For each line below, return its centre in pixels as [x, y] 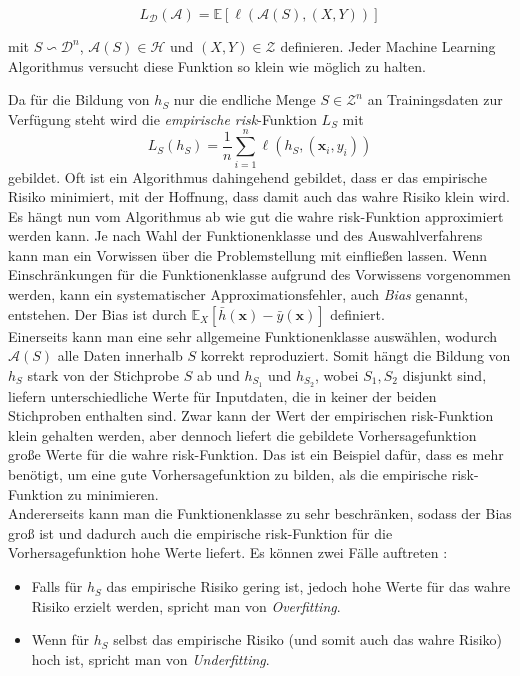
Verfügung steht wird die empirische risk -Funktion [162, 118]
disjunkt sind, [444, 374]
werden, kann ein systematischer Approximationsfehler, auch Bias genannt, [238, 294]
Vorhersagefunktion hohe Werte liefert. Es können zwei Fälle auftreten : [228, 552]
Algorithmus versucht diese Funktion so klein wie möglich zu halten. [217, 65]
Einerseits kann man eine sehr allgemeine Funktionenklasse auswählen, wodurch [253, 335]
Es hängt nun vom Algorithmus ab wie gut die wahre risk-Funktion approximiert [256, 215]
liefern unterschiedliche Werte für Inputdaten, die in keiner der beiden [222, 395]
